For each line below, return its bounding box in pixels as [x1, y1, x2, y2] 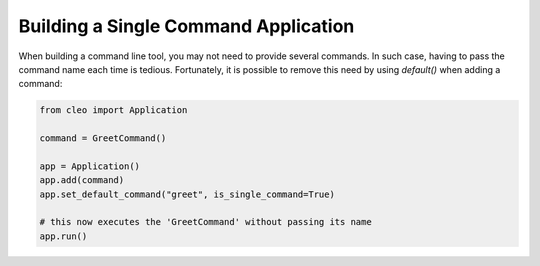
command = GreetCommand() [39, 133, 167, 144]
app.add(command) [39, 175, 125, 186]
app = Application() [39, 160, 140, 172]
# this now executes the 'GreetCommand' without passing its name [39, 216, 372, 228]
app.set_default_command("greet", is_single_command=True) [39, 188, 335, 200]
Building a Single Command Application [18, 15, 355, 37]
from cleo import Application [39, 105, 188, 116]
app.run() [39, 230, 88, 242]
